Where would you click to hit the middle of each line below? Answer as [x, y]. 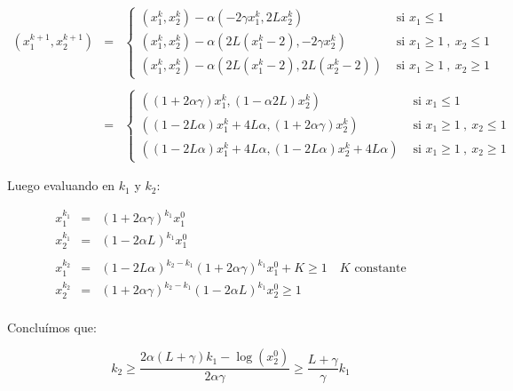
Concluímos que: [52, 327]
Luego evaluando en [61, 185]
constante [380, 269]
